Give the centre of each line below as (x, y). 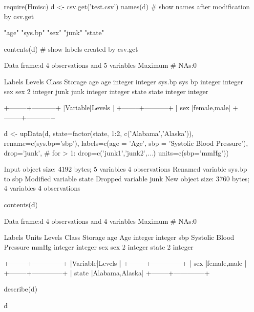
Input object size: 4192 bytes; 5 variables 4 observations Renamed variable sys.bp (126, 169)
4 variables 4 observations (42, 188)
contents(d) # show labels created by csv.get (71, 49)
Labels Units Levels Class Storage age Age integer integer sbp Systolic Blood (119, 237)
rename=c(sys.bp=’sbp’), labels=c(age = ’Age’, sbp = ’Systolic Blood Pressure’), (126, 143)
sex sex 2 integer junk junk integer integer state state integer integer (106, 91)
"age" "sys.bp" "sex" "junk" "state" (54, 32)
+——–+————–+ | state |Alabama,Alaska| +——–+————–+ (107, 272)
